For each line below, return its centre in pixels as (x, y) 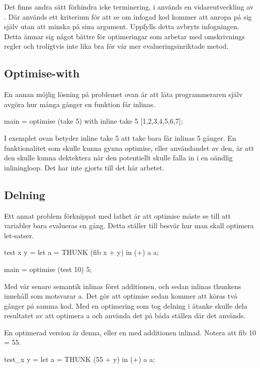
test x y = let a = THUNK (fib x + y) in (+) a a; (81, 252)
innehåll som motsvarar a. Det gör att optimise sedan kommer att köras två (121, 296)
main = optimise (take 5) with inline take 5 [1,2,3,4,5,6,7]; (94, 121)
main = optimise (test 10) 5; (48, 269)
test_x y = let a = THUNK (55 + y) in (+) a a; (79, 359)
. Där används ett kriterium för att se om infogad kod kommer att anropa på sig (128, 16)
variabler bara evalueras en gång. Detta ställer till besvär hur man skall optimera (129, 225)
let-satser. (19, 235)
